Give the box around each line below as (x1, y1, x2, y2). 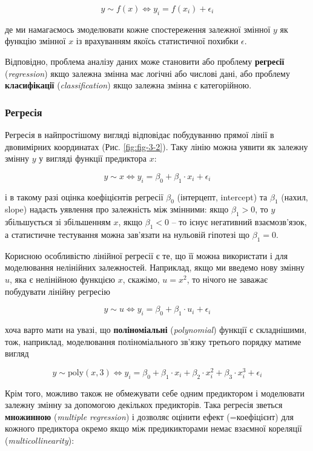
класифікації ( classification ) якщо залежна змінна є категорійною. (5, 79, 252, 91)
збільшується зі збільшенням (5, 216, 111, 228)
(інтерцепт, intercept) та (177, 190, 268, 203)
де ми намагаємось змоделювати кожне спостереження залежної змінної (5, 22, 271, 35)
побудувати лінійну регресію (5, 285, 110, 297)
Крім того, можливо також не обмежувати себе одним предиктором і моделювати (5, 386, 305, 399)
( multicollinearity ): (5, 433, 74, 446)
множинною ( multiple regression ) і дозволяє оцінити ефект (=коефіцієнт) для (5, 410, 294, 423)
